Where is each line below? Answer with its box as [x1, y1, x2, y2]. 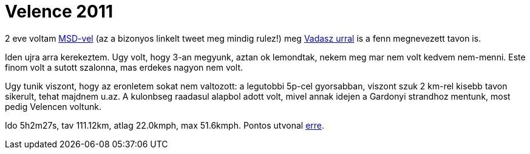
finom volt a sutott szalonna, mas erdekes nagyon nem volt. [5, 62, 243, 72]
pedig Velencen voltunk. [5, 101, 101, 112]
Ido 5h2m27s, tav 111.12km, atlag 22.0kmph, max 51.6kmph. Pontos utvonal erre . [5, 120, 325, 130]
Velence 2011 [5, 1, 114, 22]
